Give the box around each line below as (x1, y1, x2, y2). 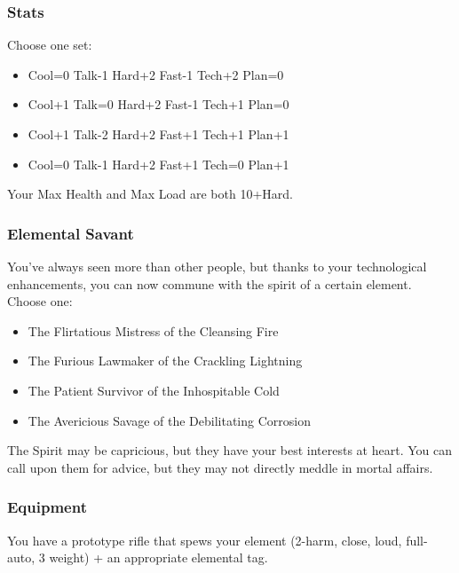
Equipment (7, 496, 87, 518)
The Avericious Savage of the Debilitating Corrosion (28, 411, 311, 429)
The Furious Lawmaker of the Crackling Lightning (28, 351, 303, 370)
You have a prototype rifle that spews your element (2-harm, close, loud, (7, 530, 402, 549)
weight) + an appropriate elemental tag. (49, 548, 268, 567)
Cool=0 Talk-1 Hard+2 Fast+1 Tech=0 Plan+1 (28, 154, 289, 173)
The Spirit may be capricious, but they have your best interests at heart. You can (7, 441, 453, 459)
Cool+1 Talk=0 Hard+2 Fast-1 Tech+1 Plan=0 (28, 95, 289, 114)
